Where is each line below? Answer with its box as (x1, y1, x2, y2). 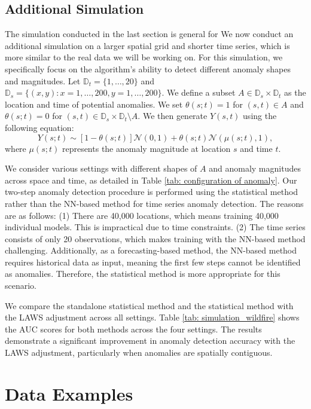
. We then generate (138, 109, 208, 122)
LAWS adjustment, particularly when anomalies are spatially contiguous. (5, 346, 273, 359)
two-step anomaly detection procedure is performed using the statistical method (5, 185, 298, 198)
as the (284, 86, 306, 99)
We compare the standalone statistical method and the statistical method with (5, 299, 294, 312)
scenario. (5, 279, 37, 292)
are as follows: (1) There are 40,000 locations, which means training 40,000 (5, 209, 279, 221)
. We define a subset (161, 86, 236, 99)
